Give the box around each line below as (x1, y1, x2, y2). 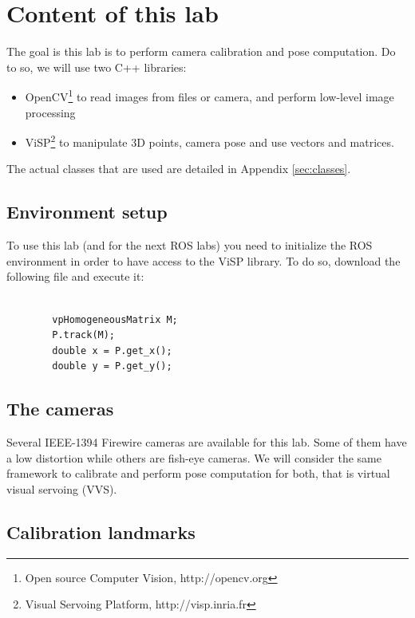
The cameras (6, 396, 114, 421)
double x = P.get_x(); (52, 344, 172, 356)
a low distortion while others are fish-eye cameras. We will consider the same (6, 449, 381, 466)
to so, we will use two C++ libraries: (6, 58, 187, 75)
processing (25, 104, 76, 120)
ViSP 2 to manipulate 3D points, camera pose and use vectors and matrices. (25, 132, 394, 150)
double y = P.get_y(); (52, 360, 172, 372)
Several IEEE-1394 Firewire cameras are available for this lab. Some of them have (6, 434, 407, 451)
